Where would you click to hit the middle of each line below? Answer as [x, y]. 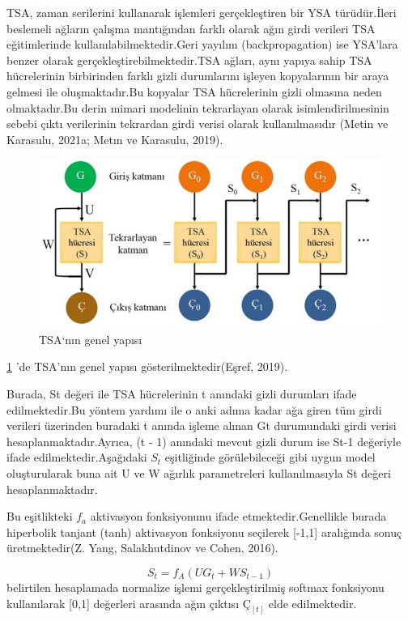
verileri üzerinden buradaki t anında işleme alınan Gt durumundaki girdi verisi [202, 425]
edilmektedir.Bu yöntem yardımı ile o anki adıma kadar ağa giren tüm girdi [194, 409]
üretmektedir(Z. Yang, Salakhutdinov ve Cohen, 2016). [142, 548]
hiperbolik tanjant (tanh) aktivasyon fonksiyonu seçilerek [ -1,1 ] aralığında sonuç [204, 532]
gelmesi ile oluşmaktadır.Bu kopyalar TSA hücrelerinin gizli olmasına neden [194, 91]
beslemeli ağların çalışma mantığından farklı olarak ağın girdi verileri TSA [191, 28]
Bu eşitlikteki [40, 516]
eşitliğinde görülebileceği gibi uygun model [270, 457]
